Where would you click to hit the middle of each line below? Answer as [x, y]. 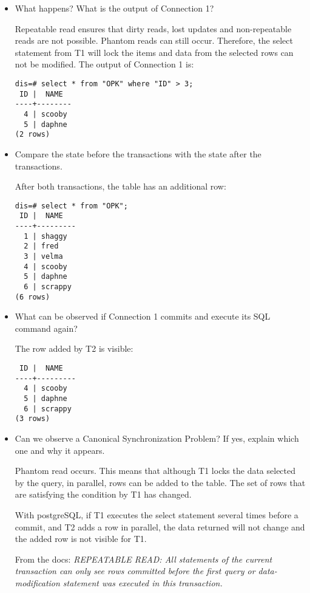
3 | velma [43, 256]
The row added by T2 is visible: [74, 348]
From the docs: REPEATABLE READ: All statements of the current [143, 559]
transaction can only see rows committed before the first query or [135, 571]
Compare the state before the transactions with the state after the [138, 153]
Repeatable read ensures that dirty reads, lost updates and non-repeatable [153, 28]
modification [37, 582]
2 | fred [41, 246]
